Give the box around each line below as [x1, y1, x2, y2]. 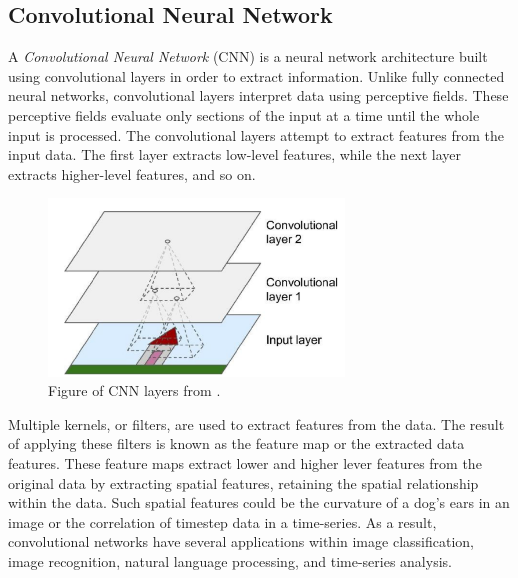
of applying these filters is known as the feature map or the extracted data [8, 433, 465, 454]
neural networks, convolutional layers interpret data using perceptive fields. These [8, 85, 509, 106]
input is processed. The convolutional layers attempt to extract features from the [8, 124, 505, 145]
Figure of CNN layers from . [48, 380, 221, 401]
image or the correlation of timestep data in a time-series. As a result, [8, 511, 437, 532]
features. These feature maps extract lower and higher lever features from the [8, 452, 482, 473]
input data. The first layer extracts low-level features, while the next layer [8, 144, 462, 165]
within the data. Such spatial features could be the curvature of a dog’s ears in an [8, 492, 510, 513]
